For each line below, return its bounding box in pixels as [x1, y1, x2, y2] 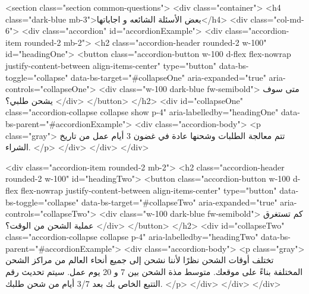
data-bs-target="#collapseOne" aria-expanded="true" [71, 71, 266, 83]
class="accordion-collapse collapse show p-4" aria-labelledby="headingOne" [5, 106, 279, 118]
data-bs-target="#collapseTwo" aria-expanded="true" [81, 195, 278, 208]
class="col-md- [250, 12, 304, 25]
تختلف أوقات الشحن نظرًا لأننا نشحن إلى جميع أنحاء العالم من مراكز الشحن [5, 254, 274, 266]
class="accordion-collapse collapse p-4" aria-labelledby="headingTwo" [5, 230, 258, 243]
